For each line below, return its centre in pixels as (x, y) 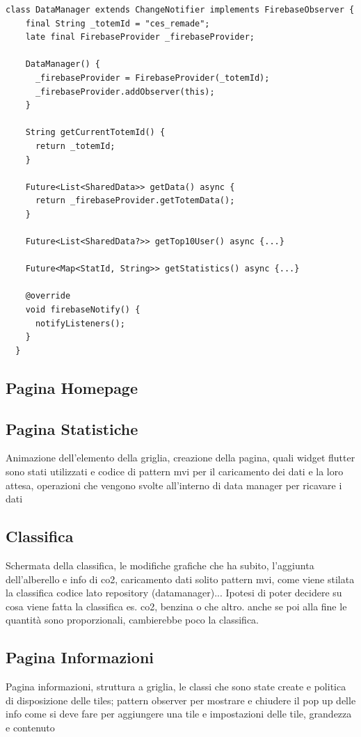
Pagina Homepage (72, 387)
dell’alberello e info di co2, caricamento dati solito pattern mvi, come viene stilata (180, 579)
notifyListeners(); (80, 323)
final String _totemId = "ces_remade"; (118, 23)
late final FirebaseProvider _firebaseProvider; (140, 37)
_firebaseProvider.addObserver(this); (125, 92)
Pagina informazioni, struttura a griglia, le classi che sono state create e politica (176, 687)
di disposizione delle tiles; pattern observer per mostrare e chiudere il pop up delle (181, 700)
